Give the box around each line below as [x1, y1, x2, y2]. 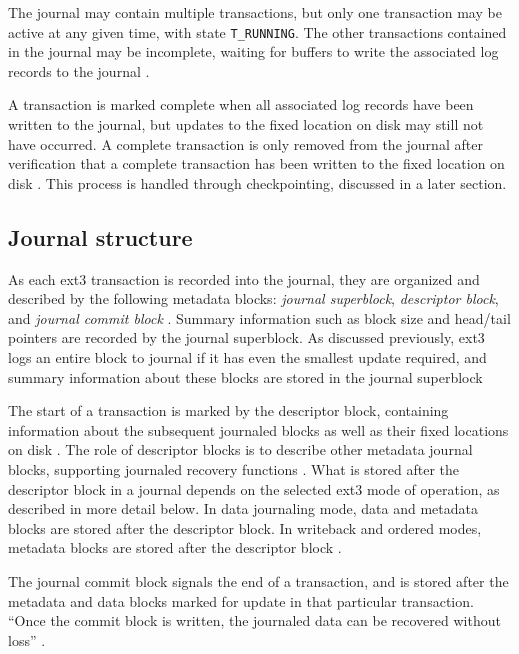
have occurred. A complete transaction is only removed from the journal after [8, 133, 483, 154]
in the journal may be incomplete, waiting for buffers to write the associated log [8, 41, 499, 62]
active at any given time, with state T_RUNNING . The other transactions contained [8, 21, 507, 42]
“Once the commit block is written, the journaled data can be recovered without [8, 610, 501, 631]
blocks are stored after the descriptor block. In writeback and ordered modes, [8, 517, 482, 538]
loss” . [8, 629, 46, 650]
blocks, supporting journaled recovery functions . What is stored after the [8, 458, 459, 479]
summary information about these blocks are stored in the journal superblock [8, 366, 483, 387]
